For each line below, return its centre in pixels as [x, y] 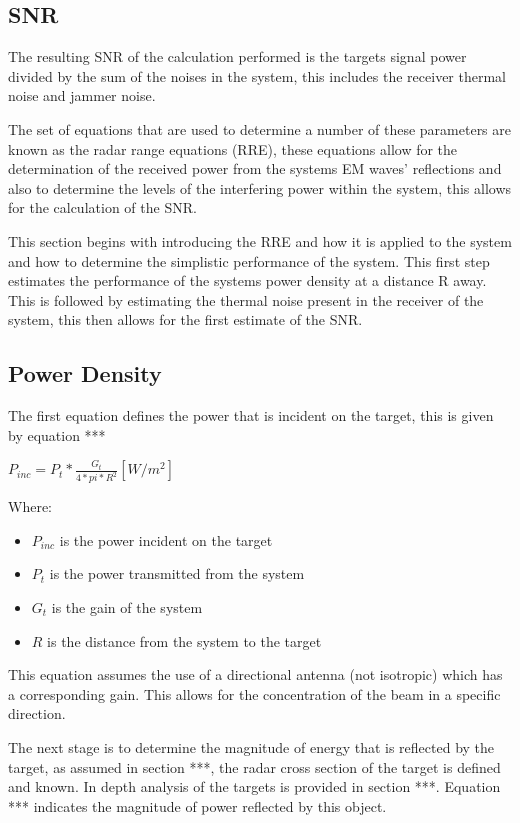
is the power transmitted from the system [177, 573]
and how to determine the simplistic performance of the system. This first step [249, 260]
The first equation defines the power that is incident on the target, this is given [251, 415]
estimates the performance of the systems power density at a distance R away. [247, 280]
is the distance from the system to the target [184, 640]
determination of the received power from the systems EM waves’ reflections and [255, 168]
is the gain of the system [127, 606]
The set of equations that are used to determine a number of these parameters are [260, 128]
